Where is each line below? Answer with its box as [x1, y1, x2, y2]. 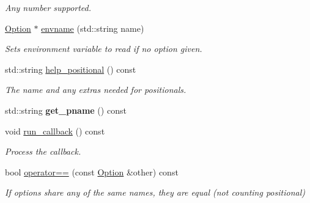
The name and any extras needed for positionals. [5, 83, 186, 96]
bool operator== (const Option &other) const [5, 165, 179, 178]
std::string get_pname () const [5, 103, 127, 116]
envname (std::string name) [41, 21, 144, 34]
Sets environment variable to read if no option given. [5, 42, 202, 55]
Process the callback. [5, 145, 81, 158]
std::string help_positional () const [5, 62, 136, 75]
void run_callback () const [5, 124, 105, 137]
